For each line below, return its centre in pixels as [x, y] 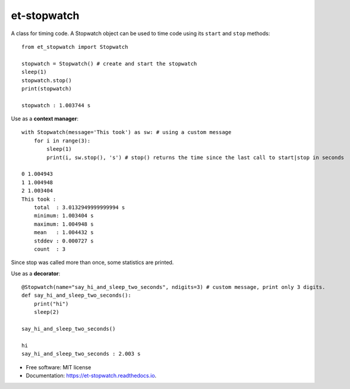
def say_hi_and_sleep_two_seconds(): [77, 295]
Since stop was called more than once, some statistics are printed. [92, 263]
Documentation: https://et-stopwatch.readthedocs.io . [91, 376]
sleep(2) [46, 312]
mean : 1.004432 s [64, 233]
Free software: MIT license [59, 367]
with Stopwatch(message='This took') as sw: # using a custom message [127, 132]
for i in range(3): [62, 141]
